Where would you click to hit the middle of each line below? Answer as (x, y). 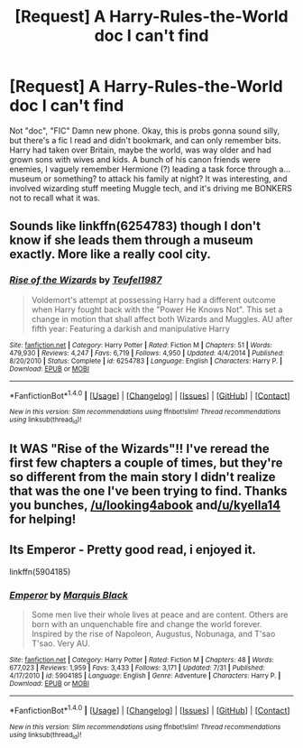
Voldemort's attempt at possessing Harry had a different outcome (154, 300)
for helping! (43, 519)
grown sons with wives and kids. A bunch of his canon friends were (135, 159)
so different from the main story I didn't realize (143, 477)
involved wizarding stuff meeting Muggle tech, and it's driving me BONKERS (151, 188)
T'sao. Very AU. (60, 643)
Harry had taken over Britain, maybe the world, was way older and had (141, 150)
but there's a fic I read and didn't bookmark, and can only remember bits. (145, 140)
